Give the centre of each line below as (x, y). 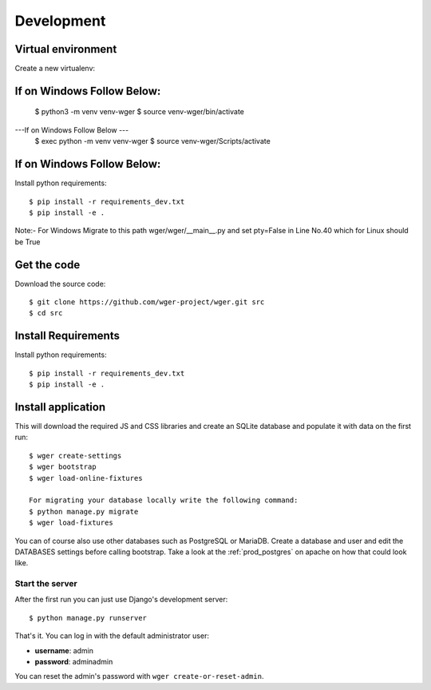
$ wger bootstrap (63, 467)
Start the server (46, 584)
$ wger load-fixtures (71, 523)
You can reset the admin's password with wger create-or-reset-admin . (139, 676)
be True (28, 242)
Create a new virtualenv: (55, 69)
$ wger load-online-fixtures (86, 478)
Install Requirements (67, 336)
